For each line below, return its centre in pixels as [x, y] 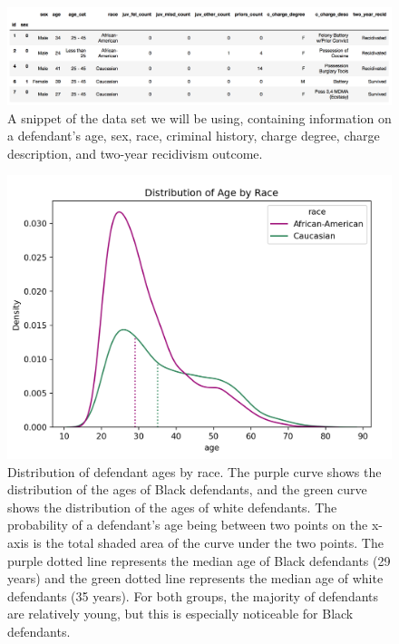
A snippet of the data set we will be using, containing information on [199, 117]
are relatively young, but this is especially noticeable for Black [180, 614]
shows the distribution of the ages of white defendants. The [172, 507]
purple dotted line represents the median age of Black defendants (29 [199, 560]
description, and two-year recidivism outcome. [135, 153]
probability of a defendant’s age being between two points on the [188, 525]
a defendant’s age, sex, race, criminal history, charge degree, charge [194, 136]
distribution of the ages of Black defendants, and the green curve [187, 489]
